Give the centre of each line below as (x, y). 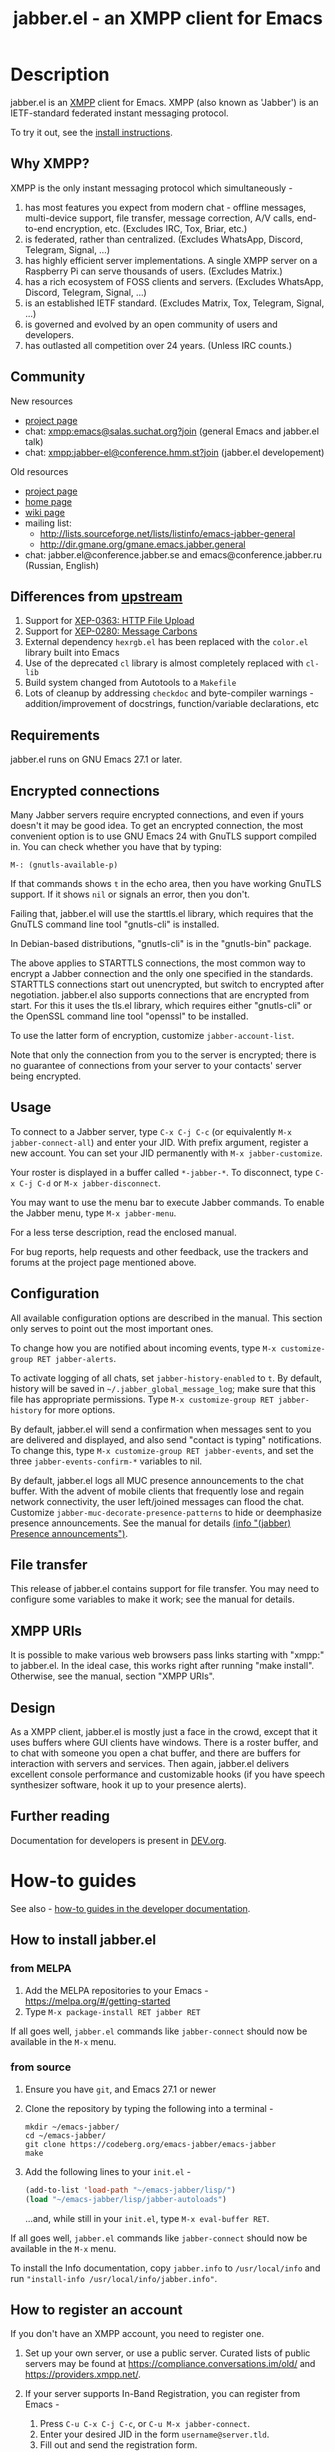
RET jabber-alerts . (76, 1358)
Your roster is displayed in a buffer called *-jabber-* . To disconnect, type (161, 1172)
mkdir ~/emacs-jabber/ (72, 2127)
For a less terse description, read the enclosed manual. (123, 1232)
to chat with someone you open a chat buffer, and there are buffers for (156, 1753)
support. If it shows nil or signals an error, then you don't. (130, 894)
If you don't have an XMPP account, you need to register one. (137, 2334)
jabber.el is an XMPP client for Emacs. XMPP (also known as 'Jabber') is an (164, 102)
